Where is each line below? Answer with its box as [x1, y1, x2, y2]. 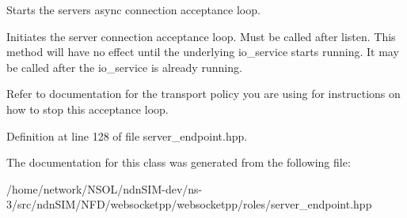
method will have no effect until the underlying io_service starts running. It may [6, 43, 399, 60]
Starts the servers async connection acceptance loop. [6, 2, 261, 17]
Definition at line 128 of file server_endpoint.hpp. [6, 127, 248, 144]
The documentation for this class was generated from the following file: [6, 154, 351, 171]
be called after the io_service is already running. [6, 58, 242, 75]
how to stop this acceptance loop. [6, 100, 169, 117]
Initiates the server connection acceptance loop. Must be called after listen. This [6, 28, 396, 44]
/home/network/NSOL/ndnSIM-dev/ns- [6, 180, 203, 197]
